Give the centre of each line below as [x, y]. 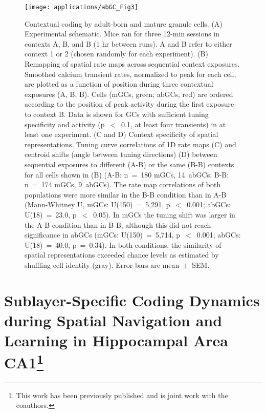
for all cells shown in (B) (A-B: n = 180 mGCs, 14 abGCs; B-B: [127, 174]
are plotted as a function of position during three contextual [119, 84]
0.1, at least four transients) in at [174, 124]
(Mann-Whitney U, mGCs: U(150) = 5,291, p [97, 204]
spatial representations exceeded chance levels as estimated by [122, 255]
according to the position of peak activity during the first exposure [129, 104]
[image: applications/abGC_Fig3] [81, 7]
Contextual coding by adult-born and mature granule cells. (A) [124, 23]
